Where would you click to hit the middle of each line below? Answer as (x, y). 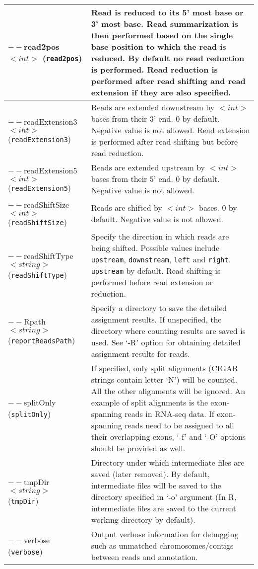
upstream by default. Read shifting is (156, 271)
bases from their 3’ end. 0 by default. (155, 119)
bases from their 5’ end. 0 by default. (155, 179)
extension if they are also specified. (161, 92)
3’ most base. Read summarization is (164, 24)
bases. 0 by (218, 207)
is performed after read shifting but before (164, 141)
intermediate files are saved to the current (163, 508)
